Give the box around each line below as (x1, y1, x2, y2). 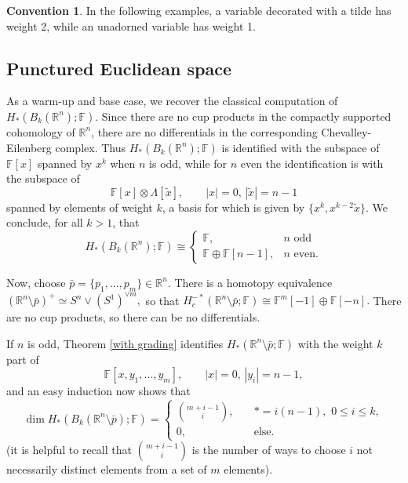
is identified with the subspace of (221, 139, 380, 155)
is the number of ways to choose (191, 441, 346, 457)
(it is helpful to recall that (6, 441, 132, 457)
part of (6, 350, 39, 367)
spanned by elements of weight (6, 198, 153, 215)
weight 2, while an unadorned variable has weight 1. (6, 17, 256, 34)
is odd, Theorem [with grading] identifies (27, 335, 224, 351)
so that (145, 292, 180, 308)
